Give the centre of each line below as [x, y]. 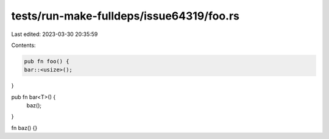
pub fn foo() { [47, 61]
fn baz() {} [24, 127]
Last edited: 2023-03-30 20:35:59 [55, 34]
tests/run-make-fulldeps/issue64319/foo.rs [126, 16]
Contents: [23, 45]
